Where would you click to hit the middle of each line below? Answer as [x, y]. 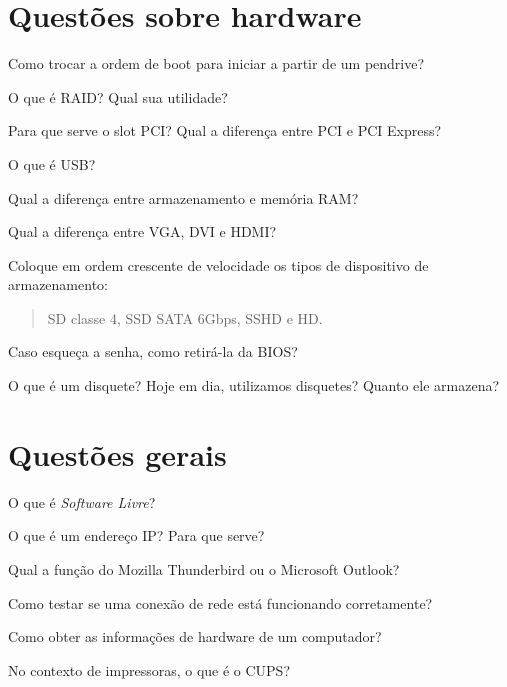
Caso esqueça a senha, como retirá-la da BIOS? [153, 351]
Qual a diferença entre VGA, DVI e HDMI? [142, 231]
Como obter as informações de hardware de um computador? [195, 636]
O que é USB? [52, 163]
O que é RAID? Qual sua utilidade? [118, 96]
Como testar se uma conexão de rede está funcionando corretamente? [220, 602]
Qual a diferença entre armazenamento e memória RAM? [183, 197]
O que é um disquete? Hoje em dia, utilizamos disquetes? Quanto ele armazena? [254, 385]
